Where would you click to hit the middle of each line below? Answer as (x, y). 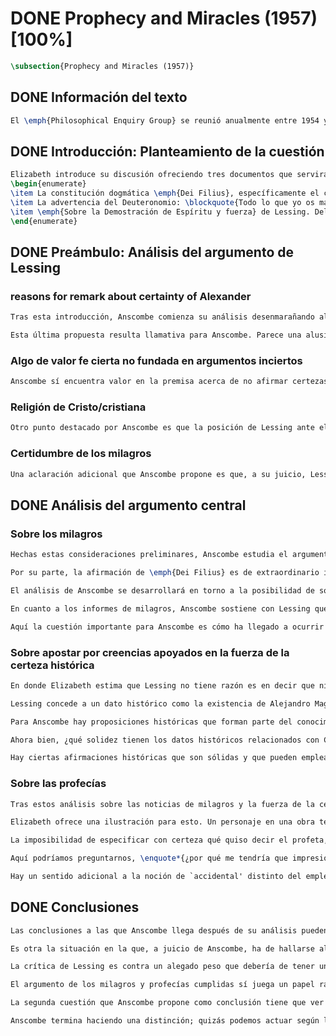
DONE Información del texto (99, 97)
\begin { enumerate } (48, 184)
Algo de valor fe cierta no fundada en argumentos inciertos (156, 360)
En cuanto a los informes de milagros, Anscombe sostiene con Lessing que (169, 608)
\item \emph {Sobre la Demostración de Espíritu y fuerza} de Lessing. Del (169, 212)
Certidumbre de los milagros (81, 454)
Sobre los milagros (56, 534)
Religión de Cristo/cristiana (78, 407)
